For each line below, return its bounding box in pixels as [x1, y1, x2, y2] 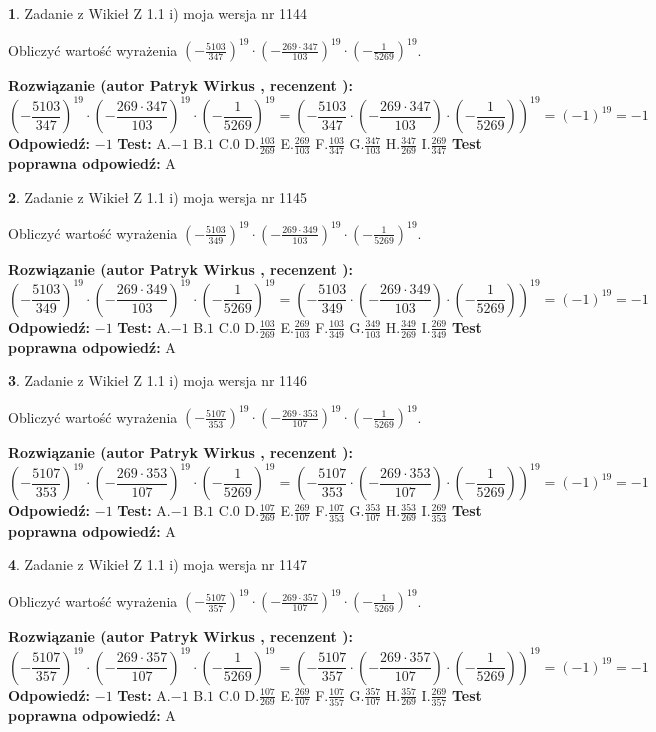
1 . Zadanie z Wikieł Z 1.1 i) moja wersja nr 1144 [8, 3, 308, 23]
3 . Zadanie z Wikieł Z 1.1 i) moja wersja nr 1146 [8, 370, 308, 391]
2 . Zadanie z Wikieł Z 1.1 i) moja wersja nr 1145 [8, 186, 308, 207]
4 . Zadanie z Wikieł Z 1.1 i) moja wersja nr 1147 [8, 554, 308, 575]
